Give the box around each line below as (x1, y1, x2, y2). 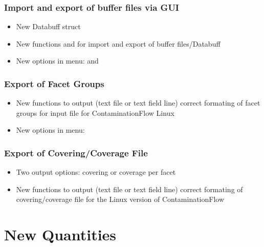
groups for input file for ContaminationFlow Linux (16, 107, 174, 118)
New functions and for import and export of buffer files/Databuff (16, 38, 221, 49)
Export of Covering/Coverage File (4, 146, 148, 159)
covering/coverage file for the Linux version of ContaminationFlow (16, 194, 225, 204)
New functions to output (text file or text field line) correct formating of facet (16, 97, 260, 108)
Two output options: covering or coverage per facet (16, 167, 176, 177)
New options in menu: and (16, 55, 99, 66)
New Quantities (4, 224, 117, 245)
